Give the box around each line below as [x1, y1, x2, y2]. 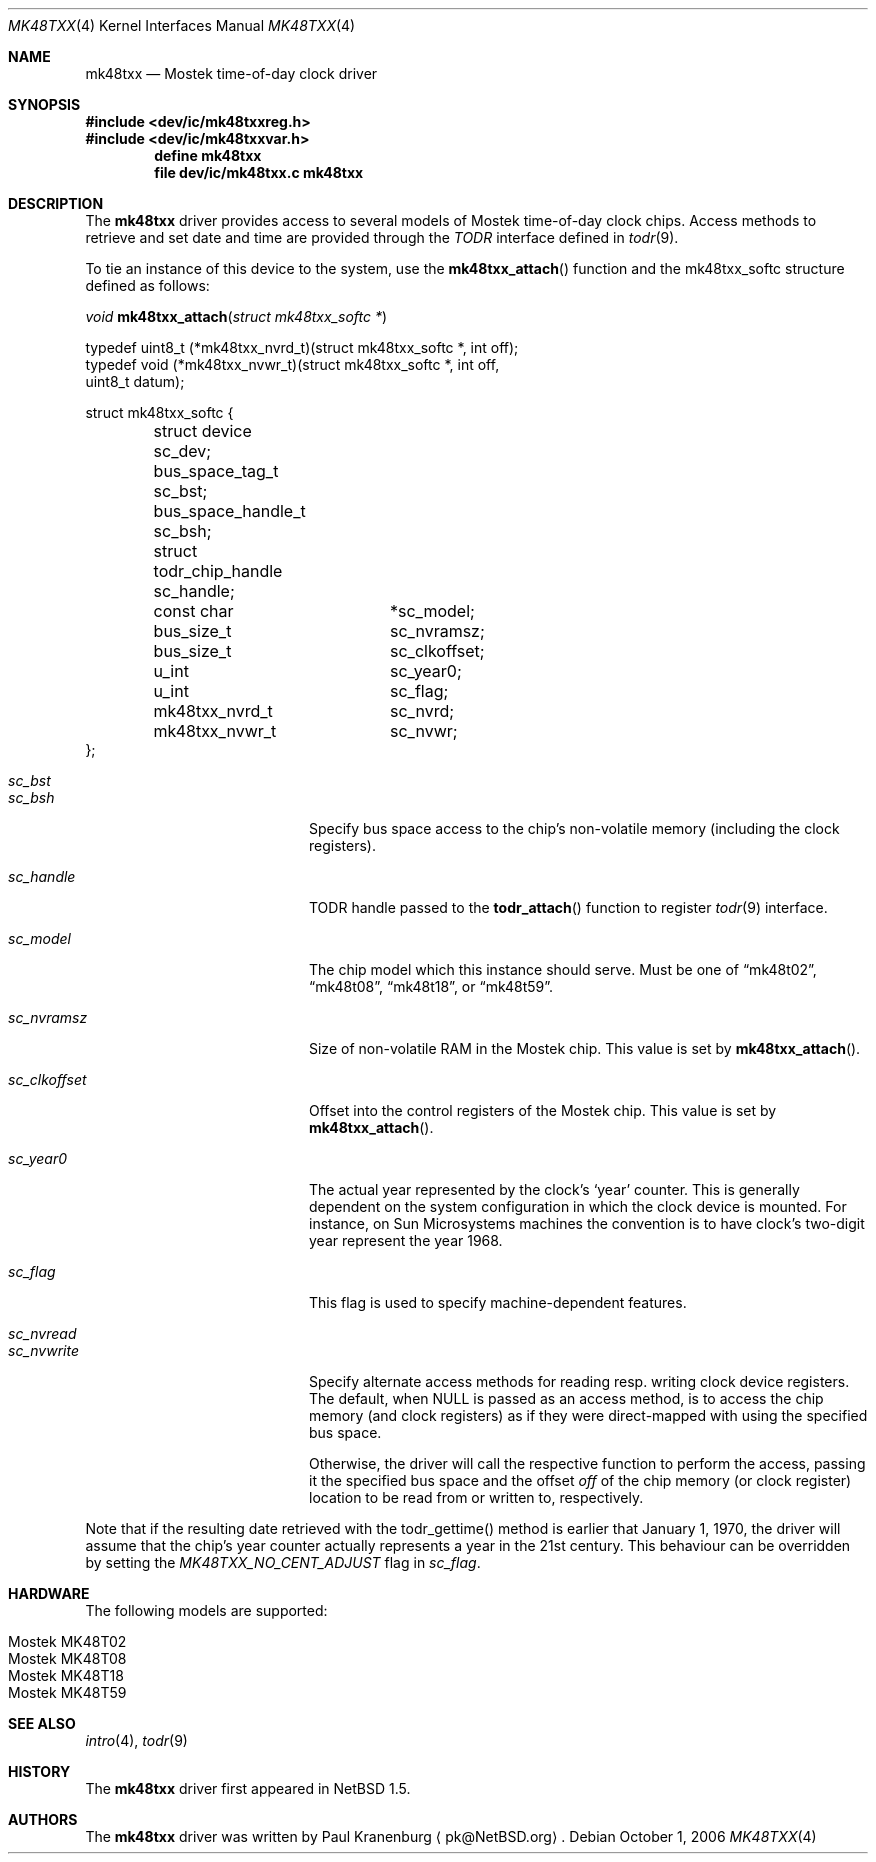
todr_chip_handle [153, 561, 283, 581]
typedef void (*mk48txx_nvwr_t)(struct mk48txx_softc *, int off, [85, 356, 500, 373]
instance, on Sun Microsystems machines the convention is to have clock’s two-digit [309, 1215, 865, 1232]
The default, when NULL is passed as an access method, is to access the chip [309, 1390, 824, 1407]
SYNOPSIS [8, 96, 81, 113]
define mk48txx [154, 147, 262, 164]
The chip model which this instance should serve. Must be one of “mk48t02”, [309, 961, 817, 978]
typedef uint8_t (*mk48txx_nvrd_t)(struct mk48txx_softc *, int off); [85, 339, 519, 356]
